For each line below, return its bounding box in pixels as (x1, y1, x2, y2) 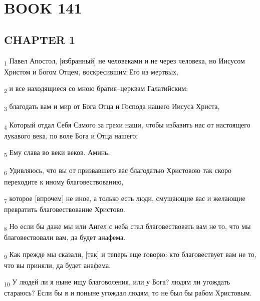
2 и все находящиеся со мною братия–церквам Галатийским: (4, 83, 188, 95)
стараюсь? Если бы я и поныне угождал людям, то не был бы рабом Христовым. (4, 287, 252, 298)
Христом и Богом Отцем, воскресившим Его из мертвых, (4, 66, 178, 76)
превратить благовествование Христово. (4, 204, 125, 214)
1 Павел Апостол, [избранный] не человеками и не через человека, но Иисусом (4, 55, 245, 67)
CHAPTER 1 (4, 31, 76, 47)
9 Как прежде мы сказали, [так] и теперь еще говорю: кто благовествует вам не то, (4, 248, 256, 260)
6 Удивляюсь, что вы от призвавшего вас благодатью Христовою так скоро (4, 165, 231, 177)
